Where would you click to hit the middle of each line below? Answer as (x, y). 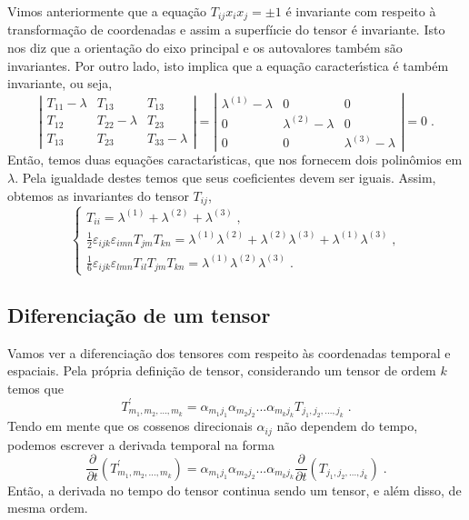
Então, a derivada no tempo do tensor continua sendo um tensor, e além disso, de (234, 490)
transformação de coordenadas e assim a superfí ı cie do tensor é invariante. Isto (226, 30)
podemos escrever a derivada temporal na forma (141, 444)
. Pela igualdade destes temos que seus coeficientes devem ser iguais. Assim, (225, 177)
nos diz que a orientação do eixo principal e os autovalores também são (205, 48)
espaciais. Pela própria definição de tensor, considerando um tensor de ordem (222, 370)
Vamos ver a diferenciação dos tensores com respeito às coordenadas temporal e (229, 352)
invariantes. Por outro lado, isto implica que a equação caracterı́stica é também (228, 65)
